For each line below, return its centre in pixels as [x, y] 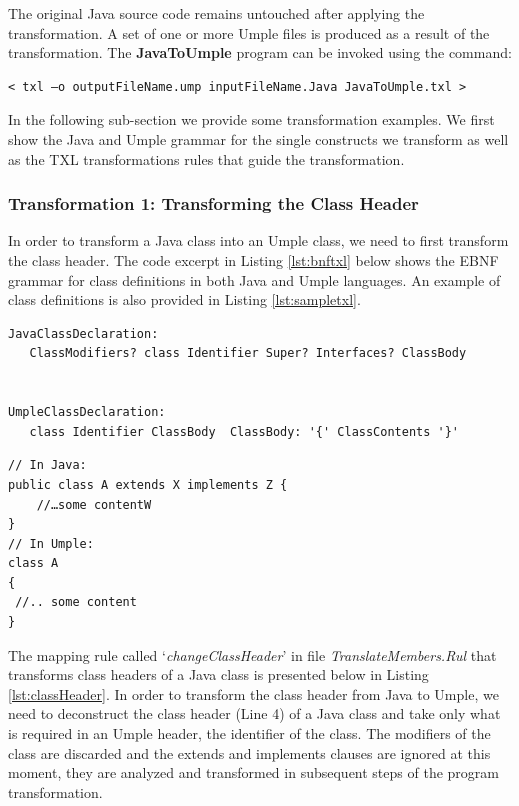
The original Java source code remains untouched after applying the [216, 13]
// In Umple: [51, 543]
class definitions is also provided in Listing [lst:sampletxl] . [184, 299]
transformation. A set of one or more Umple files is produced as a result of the [249, 32]
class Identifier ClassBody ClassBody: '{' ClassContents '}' [244, 431]
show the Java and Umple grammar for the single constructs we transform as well [258, 138]
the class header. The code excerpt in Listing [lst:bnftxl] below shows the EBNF [253, 259]
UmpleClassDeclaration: [87, 412]
